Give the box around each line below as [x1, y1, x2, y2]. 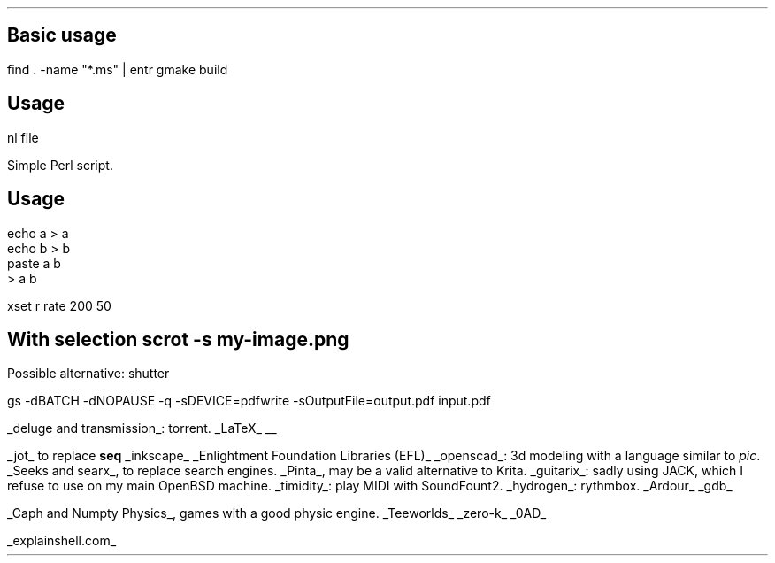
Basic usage [7, 24, 117, 47]
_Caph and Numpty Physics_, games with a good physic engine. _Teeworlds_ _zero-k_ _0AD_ [7, 505, 547, 521]
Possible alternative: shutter [7, 366, 170, 382]
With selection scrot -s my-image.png [7, 328, 349, 351]
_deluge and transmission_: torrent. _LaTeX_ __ [7, 420, 277, 436]
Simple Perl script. [7, 157, 113, 173]
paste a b [7, 255, 61, 271]
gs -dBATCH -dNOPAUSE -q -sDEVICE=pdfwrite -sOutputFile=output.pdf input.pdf [7, 393, 491, 409]
